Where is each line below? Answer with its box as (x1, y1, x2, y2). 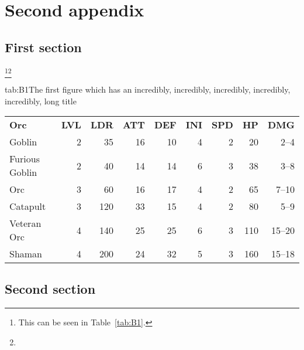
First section (5, 38, 82, 56)
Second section (5, 280, 96, 298)
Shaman (9, 247, 43, 261)
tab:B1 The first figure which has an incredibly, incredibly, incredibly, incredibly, (5, 83, 291, 95)
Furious (9, 152, 40, 166)
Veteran (9, 216, 42, 230)
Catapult (9, 199, 46, 213)
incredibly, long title (5, 94, 77, 107)
